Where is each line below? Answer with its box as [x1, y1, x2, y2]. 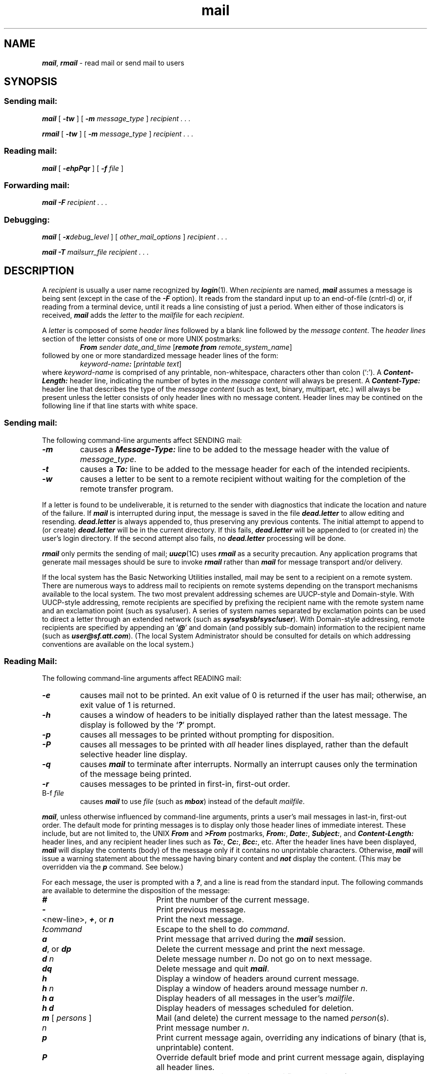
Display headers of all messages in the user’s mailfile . [156, 993, 355, 1004]
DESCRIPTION [4, 265, 74, 277]
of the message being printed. [80, 769, 192, 779]
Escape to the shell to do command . [156, 924, 290, 935]
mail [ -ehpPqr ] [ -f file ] [42, 164, 123, 172]
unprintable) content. [156, 1042, 234, 1053]
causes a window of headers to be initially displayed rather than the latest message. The [80, 710, 407, 720]
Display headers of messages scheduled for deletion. [156, 1003, 354, 1013]
